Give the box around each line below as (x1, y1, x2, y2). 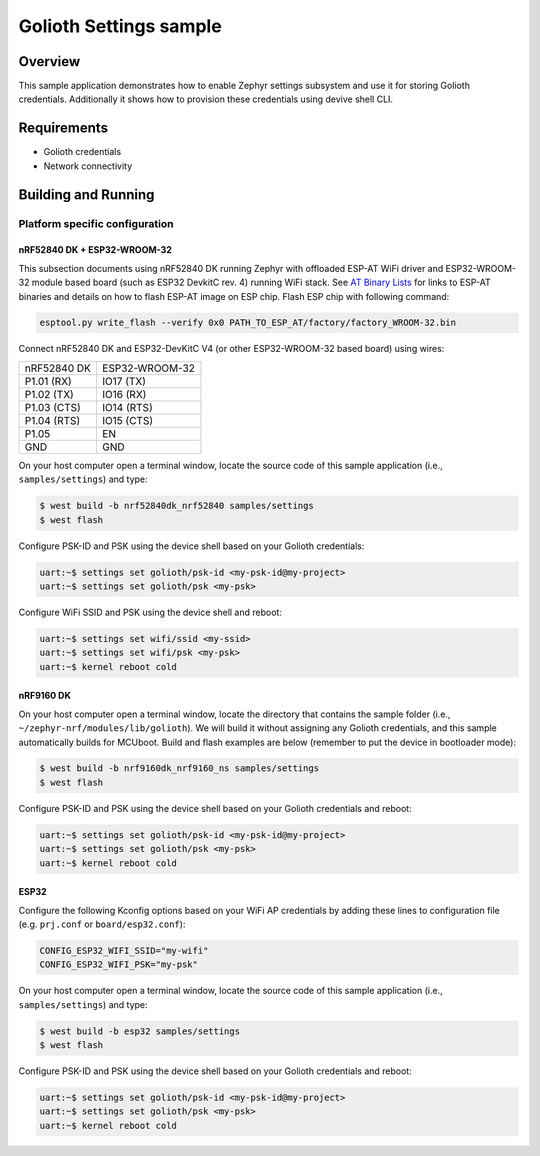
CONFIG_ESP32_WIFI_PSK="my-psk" (39, 959, 199, 970)
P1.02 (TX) (24, 387, 74, 401)
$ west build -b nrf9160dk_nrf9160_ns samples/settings (39, 763, 320, 774)
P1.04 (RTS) (24, 413, 81, 427)
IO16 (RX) (101, 387, 147, 401)
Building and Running (18, 186, 155, 203)
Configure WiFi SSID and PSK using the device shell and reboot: (18, 606, 282, 618)
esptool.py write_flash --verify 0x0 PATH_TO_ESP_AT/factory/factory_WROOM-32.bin (39, 317, 457, 329)
